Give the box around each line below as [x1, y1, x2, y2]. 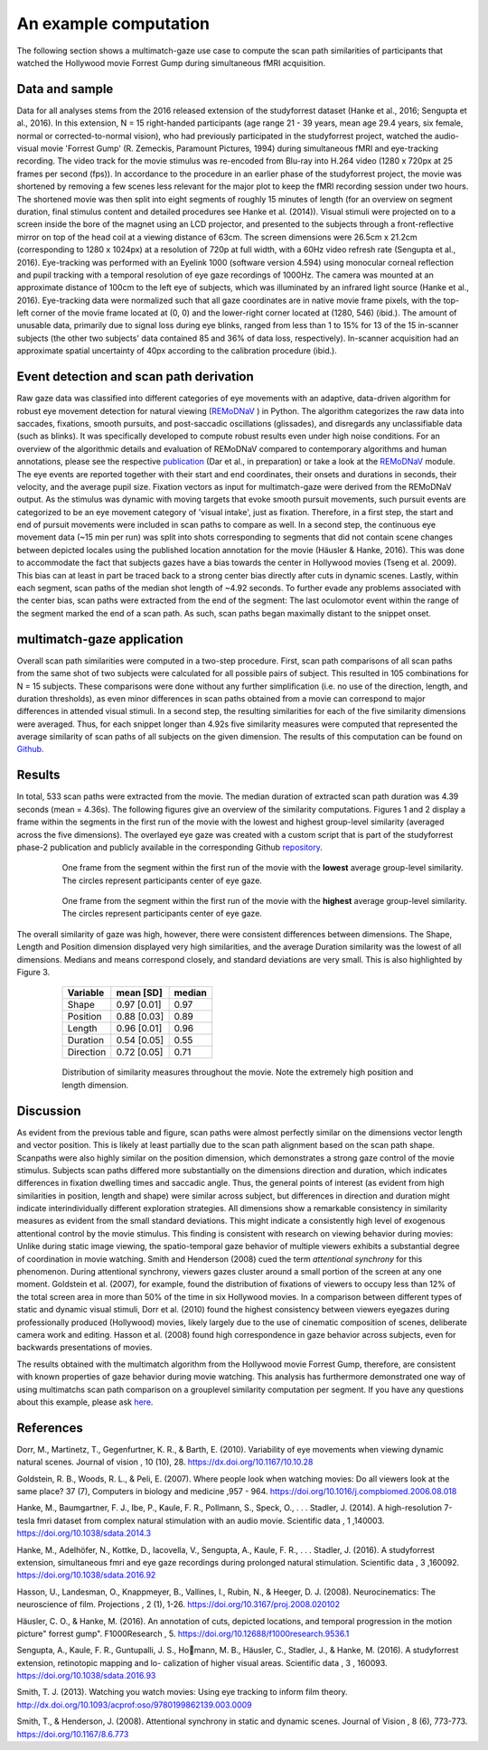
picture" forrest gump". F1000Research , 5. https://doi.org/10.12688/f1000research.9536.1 [16, 1628, 350, 1639]
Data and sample [16, 81, 114, 97]
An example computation [16, 14, 211, 33]
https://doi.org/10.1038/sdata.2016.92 [16, 1569, 156, 1581]
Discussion [16, 1103, 81, 1118]
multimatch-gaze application [16, 631, 184, 646]
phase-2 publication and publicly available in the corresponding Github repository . [16, 842, 323, 852]
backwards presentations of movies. [16, 1342, 153, 1353]
